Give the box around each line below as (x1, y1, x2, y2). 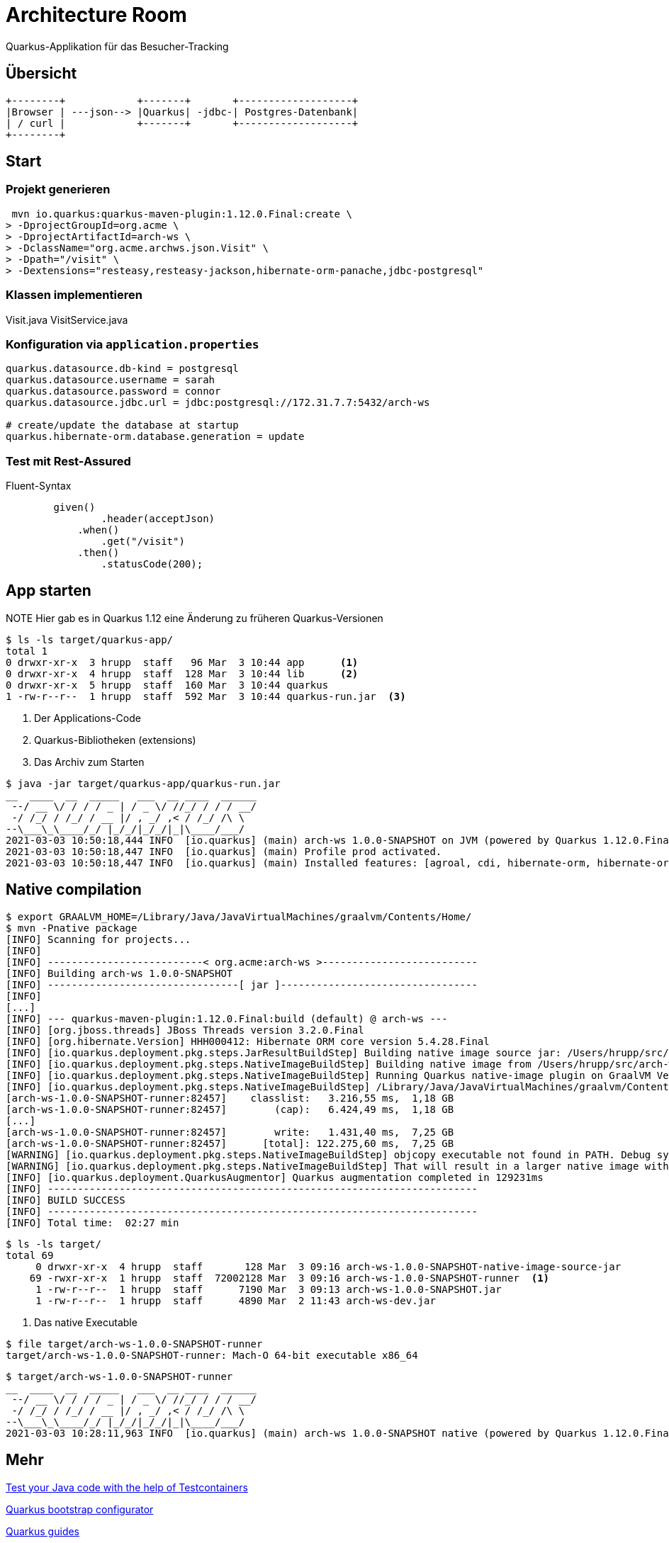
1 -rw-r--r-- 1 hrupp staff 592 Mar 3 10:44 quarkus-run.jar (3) (6, 690, 406, 702)
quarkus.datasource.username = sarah (6, 374, 215, 386)
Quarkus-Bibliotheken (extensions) (34, 733, 196, 746)
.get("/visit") (101, 536, 185, 548)
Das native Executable (34, 1316, 137, 1328)
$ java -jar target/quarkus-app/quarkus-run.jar (6, 777, 281, 789)
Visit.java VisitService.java (6, 313, 128, 326)
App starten (6, 582, 91, 600)
